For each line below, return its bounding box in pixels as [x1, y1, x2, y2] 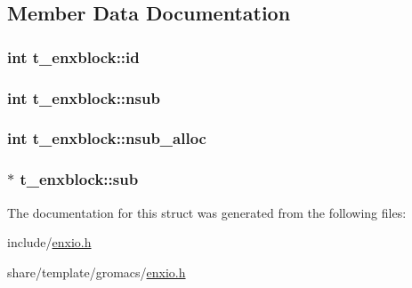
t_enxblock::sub [20, 168, 139, 190]
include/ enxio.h [7, 233, 92, 252]
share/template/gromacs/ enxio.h [7, 262, 186, 281]
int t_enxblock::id [7, 45, 140, 68]
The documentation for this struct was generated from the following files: [7, 203, 407, 221]
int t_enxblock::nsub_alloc [7, 127, 206, 149]
